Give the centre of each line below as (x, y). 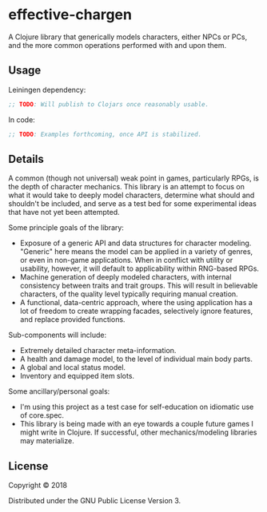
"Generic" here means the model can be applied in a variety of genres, (136, 252)
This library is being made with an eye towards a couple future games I (137, 424)
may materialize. (47, 441)
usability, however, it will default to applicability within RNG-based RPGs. (139, 268)
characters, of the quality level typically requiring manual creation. (129, 294)
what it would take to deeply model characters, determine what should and (132, 195)
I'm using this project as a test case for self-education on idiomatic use (137, 407)
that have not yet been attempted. (64, 212)
